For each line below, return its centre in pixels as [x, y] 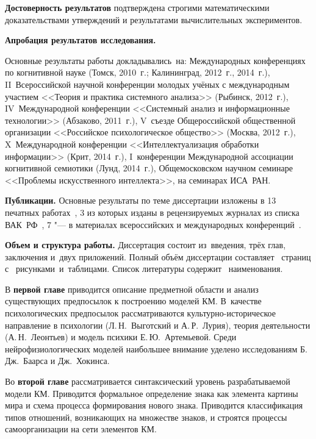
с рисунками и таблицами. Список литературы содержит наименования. [144, 269]
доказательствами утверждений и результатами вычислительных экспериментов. [154, 19]
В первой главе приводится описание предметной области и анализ [132, 289]
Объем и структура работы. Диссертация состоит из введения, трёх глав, [145, 245]
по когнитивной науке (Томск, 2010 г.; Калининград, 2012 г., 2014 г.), [138, 72]
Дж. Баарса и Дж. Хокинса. [57, 361]
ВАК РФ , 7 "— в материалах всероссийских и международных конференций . [153, 224]
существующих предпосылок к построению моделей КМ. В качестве [133, 301]
